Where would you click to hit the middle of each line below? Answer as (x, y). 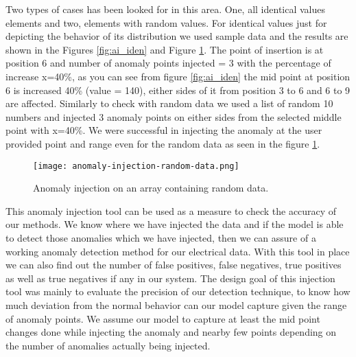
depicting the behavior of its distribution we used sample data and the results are (177, 36)
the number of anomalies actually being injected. (108, 345)
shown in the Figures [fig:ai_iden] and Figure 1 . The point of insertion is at (165, 49)
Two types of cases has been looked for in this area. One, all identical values (166, 9)
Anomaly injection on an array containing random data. (151, 188)
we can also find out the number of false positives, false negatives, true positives (174, 265)
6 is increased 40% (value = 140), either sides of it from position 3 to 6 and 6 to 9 (178, 90)
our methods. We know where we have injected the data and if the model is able (175, 224)
